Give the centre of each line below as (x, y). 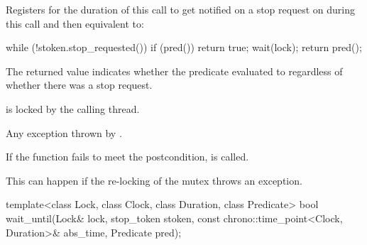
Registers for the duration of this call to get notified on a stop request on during (180, 9)
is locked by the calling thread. (73, 108)
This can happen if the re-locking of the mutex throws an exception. (154, 180)
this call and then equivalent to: (75, 23)
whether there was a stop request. (79, 85)
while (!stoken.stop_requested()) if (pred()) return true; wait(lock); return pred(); (184, 47)
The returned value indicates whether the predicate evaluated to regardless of (174, 71)
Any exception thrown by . (64, 132)
